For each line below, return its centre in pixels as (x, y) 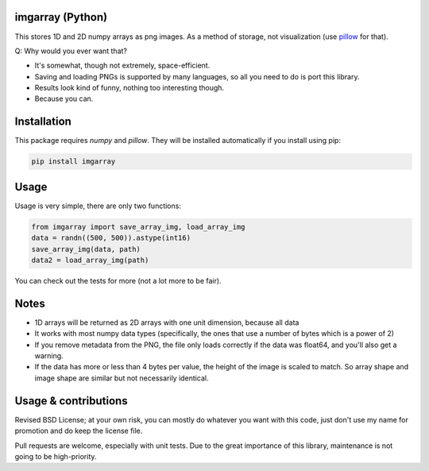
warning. (49, 356)
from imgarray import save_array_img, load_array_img (138, 227)
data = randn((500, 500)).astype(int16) (111, 238)
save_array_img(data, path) (86, 249)
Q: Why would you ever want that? (71, 51)
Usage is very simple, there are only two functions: (98, 206)
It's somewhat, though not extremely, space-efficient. (122, 66)
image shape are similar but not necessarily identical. (122, 378)
